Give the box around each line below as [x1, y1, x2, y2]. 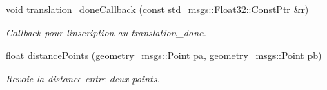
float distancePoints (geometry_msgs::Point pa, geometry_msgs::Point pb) [6, 48, 322, 63]
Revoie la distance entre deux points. [6, 71, 160, 85]
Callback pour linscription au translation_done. [6, 25, 206, 39]
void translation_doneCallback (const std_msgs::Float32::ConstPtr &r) [6, 2, 309, 16]
